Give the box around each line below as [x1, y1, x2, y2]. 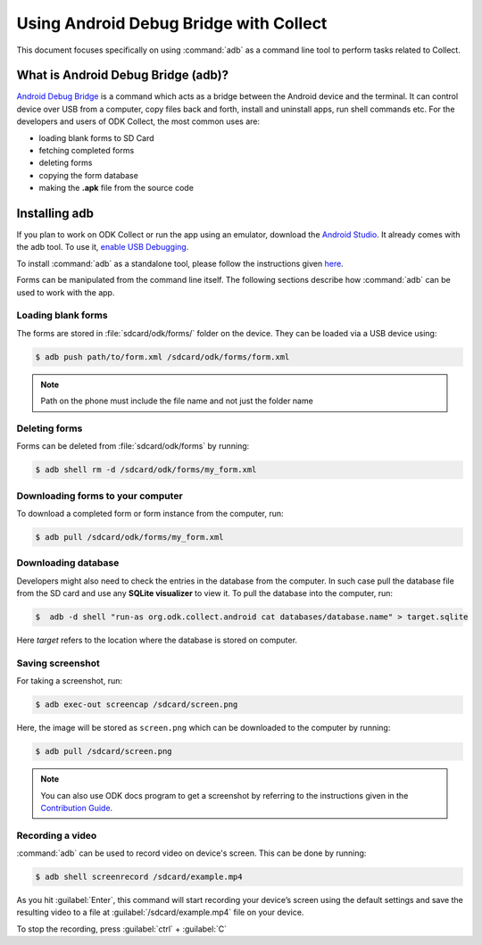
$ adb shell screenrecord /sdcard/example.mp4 [35, 872, 243, 883]
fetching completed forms [38, 145, 135, 156]
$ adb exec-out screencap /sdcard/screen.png [35, 700, 238, 709]
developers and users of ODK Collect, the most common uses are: [16, 116, 261, 127]
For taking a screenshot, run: [16, 676, 122, 686]
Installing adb [16, 206, 94, 220]
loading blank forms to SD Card [38, 132, 155, 143]
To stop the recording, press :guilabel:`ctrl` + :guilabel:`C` [16, 924, 228, 934]
